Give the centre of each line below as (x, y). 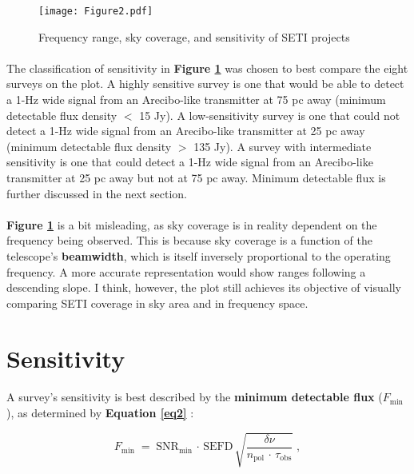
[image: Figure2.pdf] (96, 11)
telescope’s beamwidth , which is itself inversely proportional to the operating (199, 255)
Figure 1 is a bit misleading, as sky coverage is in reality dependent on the (192, 224)
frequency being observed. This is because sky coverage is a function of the (189, 240)
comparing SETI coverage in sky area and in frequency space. (157, 303)
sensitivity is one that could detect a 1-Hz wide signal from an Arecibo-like (190, 162)
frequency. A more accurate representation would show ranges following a (186, 271)
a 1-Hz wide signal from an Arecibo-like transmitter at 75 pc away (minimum (196, 100)
